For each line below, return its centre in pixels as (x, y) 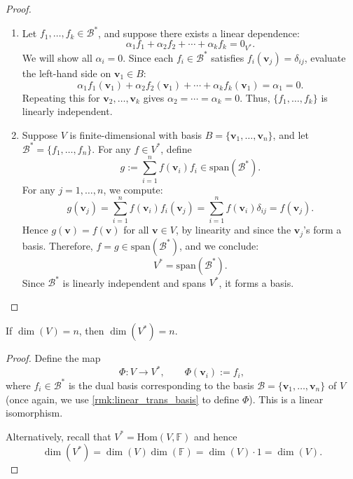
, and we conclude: (219, 245)
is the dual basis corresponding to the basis (161, 385)
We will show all (57, 57)
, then (91, 331)
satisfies (228, 57)
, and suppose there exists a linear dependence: (199, 33)
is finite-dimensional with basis (136, 134)
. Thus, (255, 97)
